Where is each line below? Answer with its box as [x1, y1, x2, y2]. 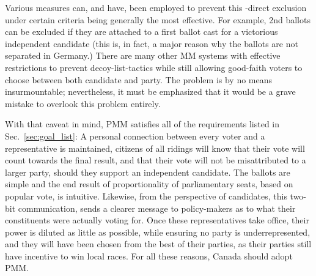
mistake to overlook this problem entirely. [5, 97, 161, 110]
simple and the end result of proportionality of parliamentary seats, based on [5, 177, 293, 190]
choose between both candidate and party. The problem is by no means [5, 73, 273, 86]
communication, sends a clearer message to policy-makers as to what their [18, 201, 296, 214]
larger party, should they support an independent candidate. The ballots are [5, 165, 290, 178]
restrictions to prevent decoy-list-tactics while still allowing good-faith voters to [5, 61, 303, 73]
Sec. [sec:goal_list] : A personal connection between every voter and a [5, 129, 265, 142]
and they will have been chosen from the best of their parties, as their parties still [5, 237, 312, 250]
